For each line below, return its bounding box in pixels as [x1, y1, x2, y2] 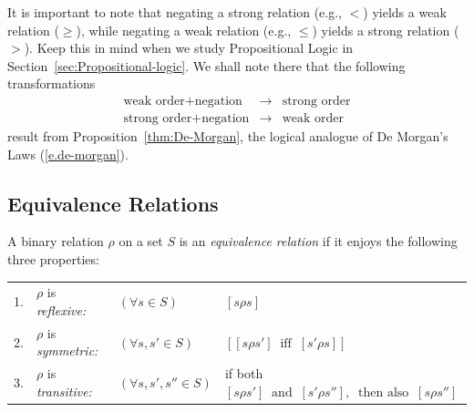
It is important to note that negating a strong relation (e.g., [7, 3, 343, 21]
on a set [118, 232, 163, 251]
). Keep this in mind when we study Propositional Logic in [24, 38, 354, 57]
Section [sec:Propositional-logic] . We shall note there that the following [7, 56, 406, 75]
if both [224, 364, 263, 383]
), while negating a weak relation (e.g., [76, 20, 292, 39]
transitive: [36, 381, 92, 400]
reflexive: [36, 300, 87, 319]
